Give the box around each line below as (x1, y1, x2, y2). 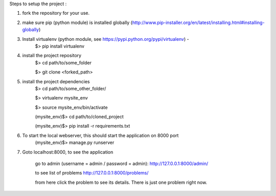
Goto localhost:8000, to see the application (22, 149, 113, 155)
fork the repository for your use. (22, 10, 90, 16)
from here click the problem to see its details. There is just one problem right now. (35, 179, 208, 185)
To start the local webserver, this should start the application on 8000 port (22, 132, 179, 138)
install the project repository (22, 53, 82, 59)
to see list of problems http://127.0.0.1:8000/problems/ (35, 170, 149, 176)
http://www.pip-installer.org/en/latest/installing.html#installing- (132, 19, 265, 26)
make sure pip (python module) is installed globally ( (22, 19, 133, 26)
